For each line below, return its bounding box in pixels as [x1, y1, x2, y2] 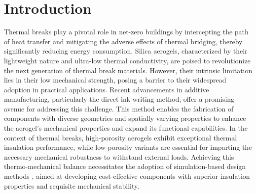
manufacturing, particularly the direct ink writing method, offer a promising [4, 94, 235, 104]
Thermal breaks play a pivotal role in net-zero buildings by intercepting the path [4, 27, 249, 37]
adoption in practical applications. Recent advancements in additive [4, 84, 209, 94]
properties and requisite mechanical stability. [4, 180, 140, 191]
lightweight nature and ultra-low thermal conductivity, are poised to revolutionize [4, 55, 251, 65]
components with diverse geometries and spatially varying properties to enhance [4, 113, 246, 123]
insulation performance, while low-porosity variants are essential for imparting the [4, 142, 252, 152]
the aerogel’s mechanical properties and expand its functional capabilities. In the [4, 123, 248, 133]
